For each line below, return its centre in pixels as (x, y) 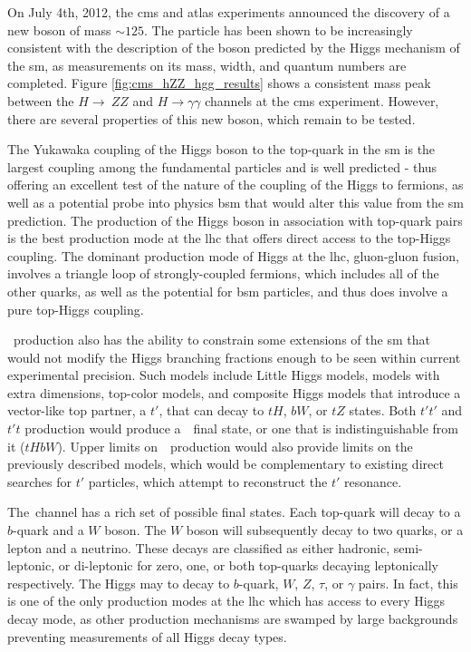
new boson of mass (59, 29)
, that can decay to (211, 410)
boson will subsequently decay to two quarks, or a (325, 530)
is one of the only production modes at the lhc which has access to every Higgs (226, 601)
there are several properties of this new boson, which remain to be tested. (211, 118)
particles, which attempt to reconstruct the (208, 481)
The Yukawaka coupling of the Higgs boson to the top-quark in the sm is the (221, 149)
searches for (39, 481)
